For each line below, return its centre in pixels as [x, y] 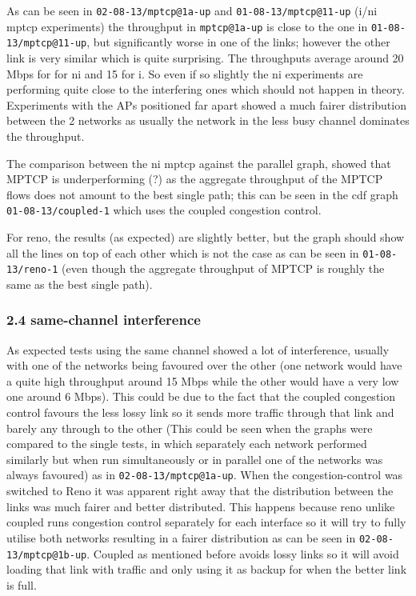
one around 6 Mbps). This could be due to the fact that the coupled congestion [201, 396]
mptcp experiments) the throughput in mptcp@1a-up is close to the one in [187, 26]
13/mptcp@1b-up [47, 555]
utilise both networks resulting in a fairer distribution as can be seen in [181, 537]
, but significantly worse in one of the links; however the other [238, 42]
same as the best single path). [80, 284]
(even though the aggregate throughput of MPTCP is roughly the [223, 268]
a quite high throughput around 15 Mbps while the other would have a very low [203, 380]
